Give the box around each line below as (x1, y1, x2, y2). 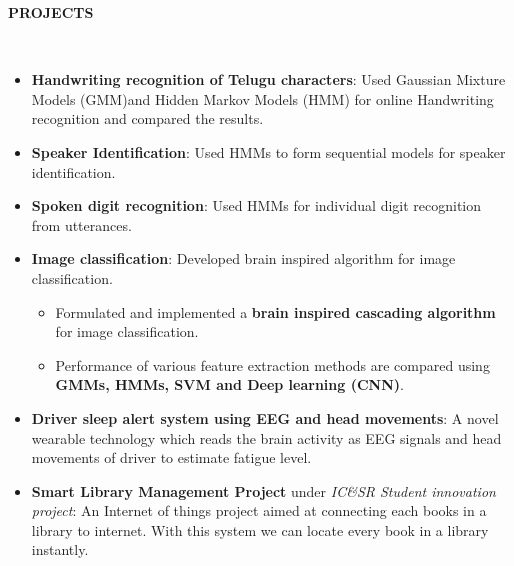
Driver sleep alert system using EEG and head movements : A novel (31, 407, 499, 428)
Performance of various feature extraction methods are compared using (55, 354, 490, 375)
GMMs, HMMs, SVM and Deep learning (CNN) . (55, 374, 404, 395)
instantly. (31, 539, 89, 560)
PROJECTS (8, 2, 94, 22)
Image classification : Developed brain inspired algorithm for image (31, 248, 456, 269)
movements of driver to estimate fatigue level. (31, 447, 312, 468)
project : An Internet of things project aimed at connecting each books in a (31, 500, 487, 521)
